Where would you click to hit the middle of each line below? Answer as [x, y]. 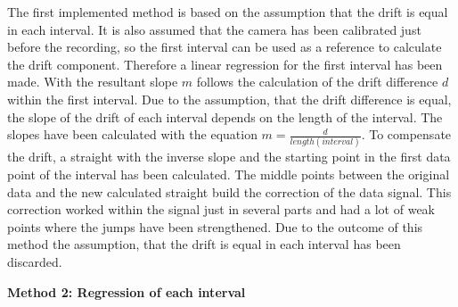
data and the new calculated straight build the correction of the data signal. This [229, 191]
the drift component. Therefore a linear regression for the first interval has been [225, 64]
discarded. [35, 262]
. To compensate [406, 134]
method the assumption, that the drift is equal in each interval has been [204, 244]
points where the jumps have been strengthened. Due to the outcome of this [215, 226]
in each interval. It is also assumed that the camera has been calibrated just [214, 29]
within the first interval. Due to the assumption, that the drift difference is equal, [229, 99]
